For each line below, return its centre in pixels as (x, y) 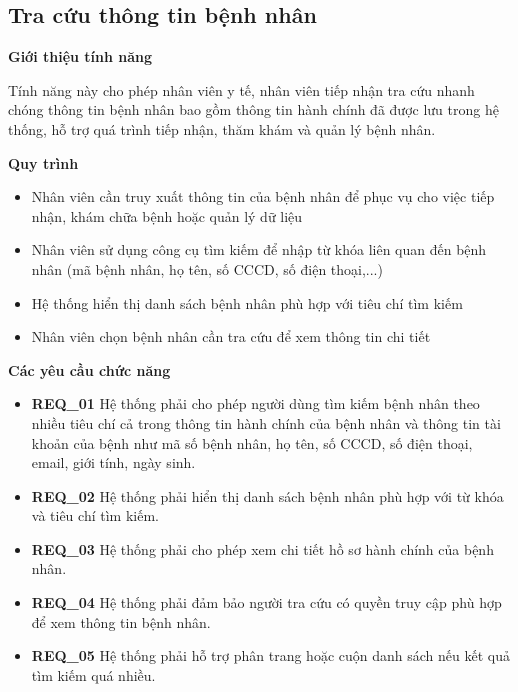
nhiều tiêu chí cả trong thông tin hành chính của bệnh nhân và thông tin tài (266, 422)
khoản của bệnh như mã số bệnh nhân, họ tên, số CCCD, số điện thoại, (252, 442)
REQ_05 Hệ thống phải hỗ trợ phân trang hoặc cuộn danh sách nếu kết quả (270, 655)
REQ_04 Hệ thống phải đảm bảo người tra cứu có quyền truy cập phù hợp (266, 602)
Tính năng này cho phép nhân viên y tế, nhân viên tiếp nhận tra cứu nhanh (241, 89)
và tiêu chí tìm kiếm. (95, 515)
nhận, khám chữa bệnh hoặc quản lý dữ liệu (167, 215)
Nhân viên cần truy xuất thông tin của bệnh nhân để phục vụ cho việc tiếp (263, 196)
